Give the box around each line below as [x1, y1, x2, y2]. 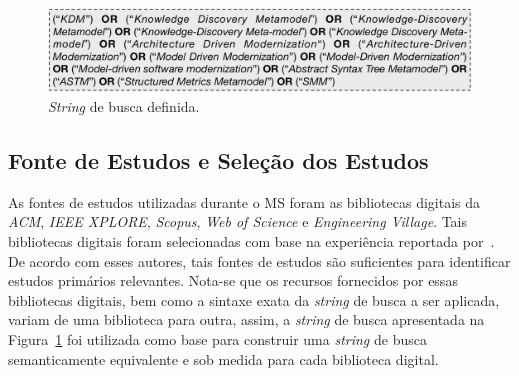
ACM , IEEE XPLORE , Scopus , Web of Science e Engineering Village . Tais [8, 211, 468, 232]
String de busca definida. [48, 96, 200, 117]
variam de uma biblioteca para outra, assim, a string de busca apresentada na [8, 309, 485, 330]
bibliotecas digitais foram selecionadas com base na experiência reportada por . [8, 231, 495, 252]
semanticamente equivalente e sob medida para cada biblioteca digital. [8, 348, 439, 369]
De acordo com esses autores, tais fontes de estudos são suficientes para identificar [8, 250, 511, 271]
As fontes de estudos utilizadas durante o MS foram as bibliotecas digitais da [8, 191, 481, 212]
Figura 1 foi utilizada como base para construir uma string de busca [8, 329, 427, 350]
